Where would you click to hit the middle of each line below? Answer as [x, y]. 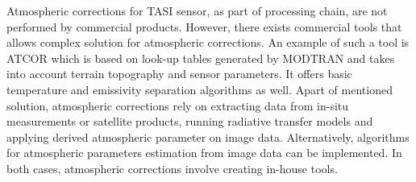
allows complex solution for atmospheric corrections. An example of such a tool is [208, 42]
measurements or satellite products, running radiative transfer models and [190, 121]
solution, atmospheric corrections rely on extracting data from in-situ [178, 105]
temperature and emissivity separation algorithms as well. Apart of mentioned [200, 89]
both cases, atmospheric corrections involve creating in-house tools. [172, 168]
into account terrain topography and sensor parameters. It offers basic [179, 74]
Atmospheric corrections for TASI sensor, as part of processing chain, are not [197, 10]
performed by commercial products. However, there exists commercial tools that [204, 26]
